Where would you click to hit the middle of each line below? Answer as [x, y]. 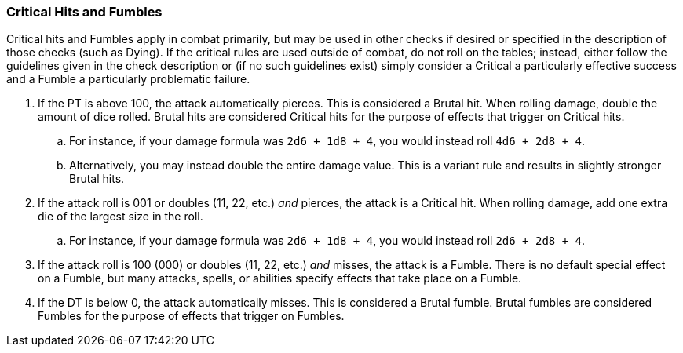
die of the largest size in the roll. [121, 217]
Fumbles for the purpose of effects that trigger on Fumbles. [191, 316]
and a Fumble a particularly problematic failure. [128, 79]
